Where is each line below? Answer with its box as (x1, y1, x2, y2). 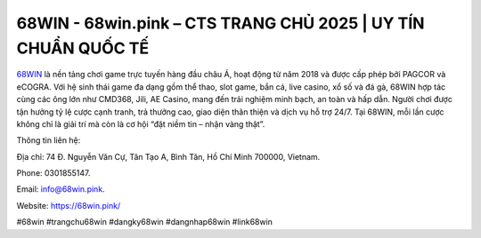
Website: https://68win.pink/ (16, 200, 121, 210)
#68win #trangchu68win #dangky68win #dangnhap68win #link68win (16, 217, 273, 227)
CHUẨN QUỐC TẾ (16, 38, 150, 58)
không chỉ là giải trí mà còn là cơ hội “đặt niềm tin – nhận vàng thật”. (16, 118, 265, 129)
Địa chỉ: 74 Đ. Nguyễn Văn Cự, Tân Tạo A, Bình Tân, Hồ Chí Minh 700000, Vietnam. (16, 151, 321, 162)
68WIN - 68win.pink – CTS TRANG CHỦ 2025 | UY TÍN (16, 13, 425, 33)
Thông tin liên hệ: (16, 135, 81, 146)
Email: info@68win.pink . (16, 184, 106, 194)
